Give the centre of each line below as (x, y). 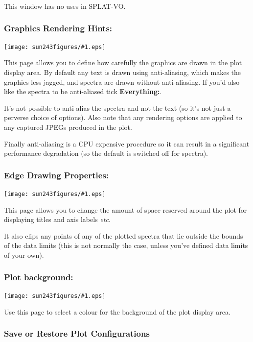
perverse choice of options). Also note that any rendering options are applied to (123, 117)
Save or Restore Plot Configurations (77, 333)
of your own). (24, 255)
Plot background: (39, 277)
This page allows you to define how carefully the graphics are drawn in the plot (123, 62)
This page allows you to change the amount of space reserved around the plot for (126, 209)
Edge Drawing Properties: (57, 175)
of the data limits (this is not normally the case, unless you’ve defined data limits (126, 245)
